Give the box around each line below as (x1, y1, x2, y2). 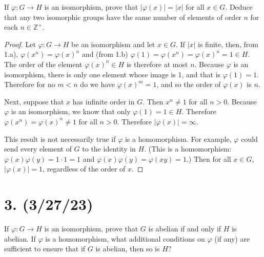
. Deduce (225, 2, 253, 12)
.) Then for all (186, 153, 231, 164)
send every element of (4, 143, 72, 154)
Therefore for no (4, 79, 55, 90)
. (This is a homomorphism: (144, 143, 232, 154)
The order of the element (4, 58, 83, 69)
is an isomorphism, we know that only (11, 106, 131, 117)
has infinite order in (72, 96, 135, 106)
